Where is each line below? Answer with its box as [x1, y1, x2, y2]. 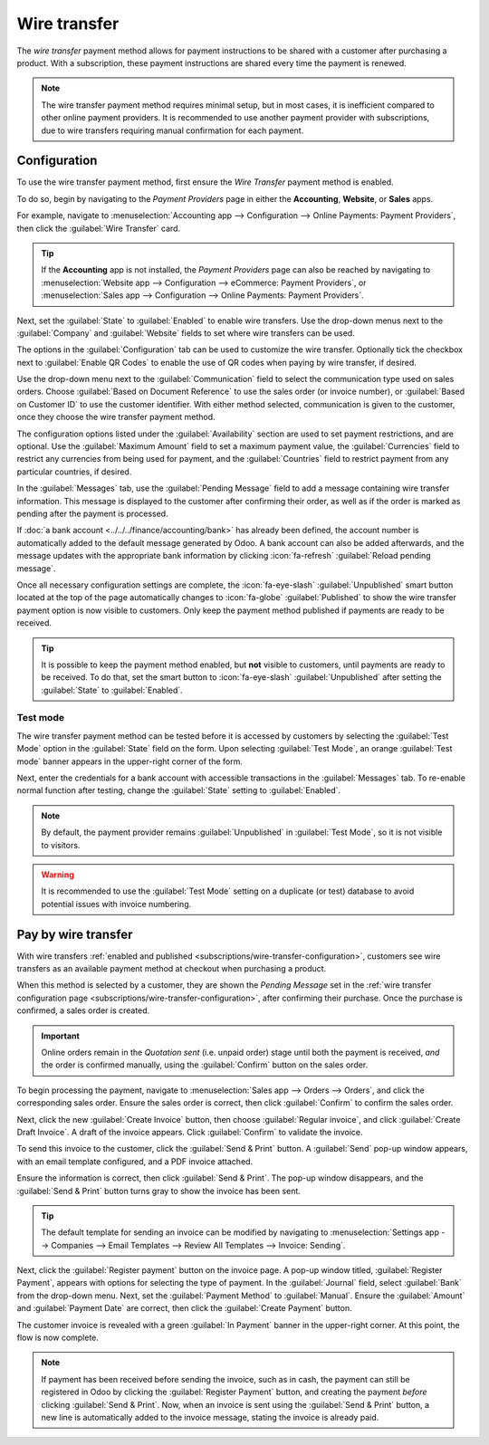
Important [41, 1030, 81, 1041]
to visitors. [41, 839, 81, 850]
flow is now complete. [16, 1332, 100, 1344]
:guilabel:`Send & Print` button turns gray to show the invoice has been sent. [16, 1185, 301, 1196]
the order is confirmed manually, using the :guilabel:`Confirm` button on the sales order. [41, 1059, 369, 1070]
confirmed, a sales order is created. [16, 1005, 150, 1016]
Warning [41, 869, 74, 880]
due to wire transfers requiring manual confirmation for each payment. [41, 125, 304, 136]
